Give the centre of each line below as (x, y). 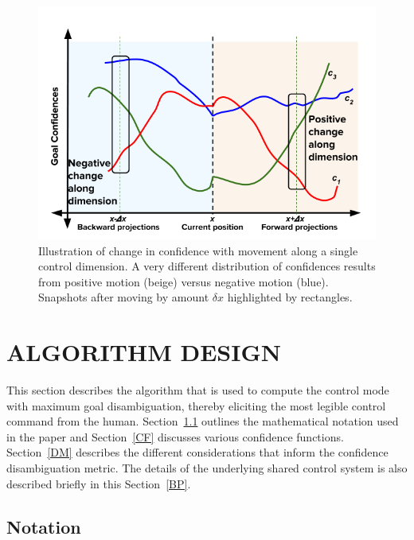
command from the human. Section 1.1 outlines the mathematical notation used (203, 421)
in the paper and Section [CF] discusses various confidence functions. (175, 436)
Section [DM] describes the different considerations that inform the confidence (197, 452)
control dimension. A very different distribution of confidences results (207, 266)
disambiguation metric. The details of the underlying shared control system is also (207, 468)
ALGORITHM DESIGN (144, 352)
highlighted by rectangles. (290, 297)
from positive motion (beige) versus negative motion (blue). (184, 281)
